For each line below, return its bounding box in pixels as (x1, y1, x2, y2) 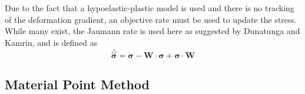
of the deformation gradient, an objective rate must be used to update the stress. (5, 13, 297, 25)
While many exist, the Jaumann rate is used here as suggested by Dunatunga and (5, 25, 300, 37)
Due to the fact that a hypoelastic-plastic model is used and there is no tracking (5, 2, 294, 14)
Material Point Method (5, 75, 150, 93)
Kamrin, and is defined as (5, 36, 98, 48)
